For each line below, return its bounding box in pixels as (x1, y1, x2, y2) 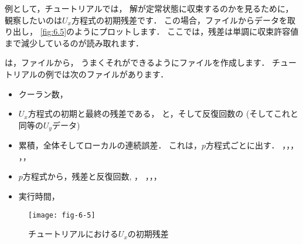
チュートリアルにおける (28, 228, 118, 240)
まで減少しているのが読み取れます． (5, 36, 144, 49)
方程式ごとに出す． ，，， (206, 139, 299, 151)
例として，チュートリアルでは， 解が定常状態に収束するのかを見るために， (5, 2, 294, 14)
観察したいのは (5, 13, 62, 26)
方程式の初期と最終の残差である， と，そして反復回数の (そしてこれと (28, 107, 298, 120)
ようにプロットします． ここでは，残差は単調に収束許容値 (74, 25, 299, 38)
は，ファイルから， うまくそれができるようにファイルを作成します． (5, 56, 270, 69)
